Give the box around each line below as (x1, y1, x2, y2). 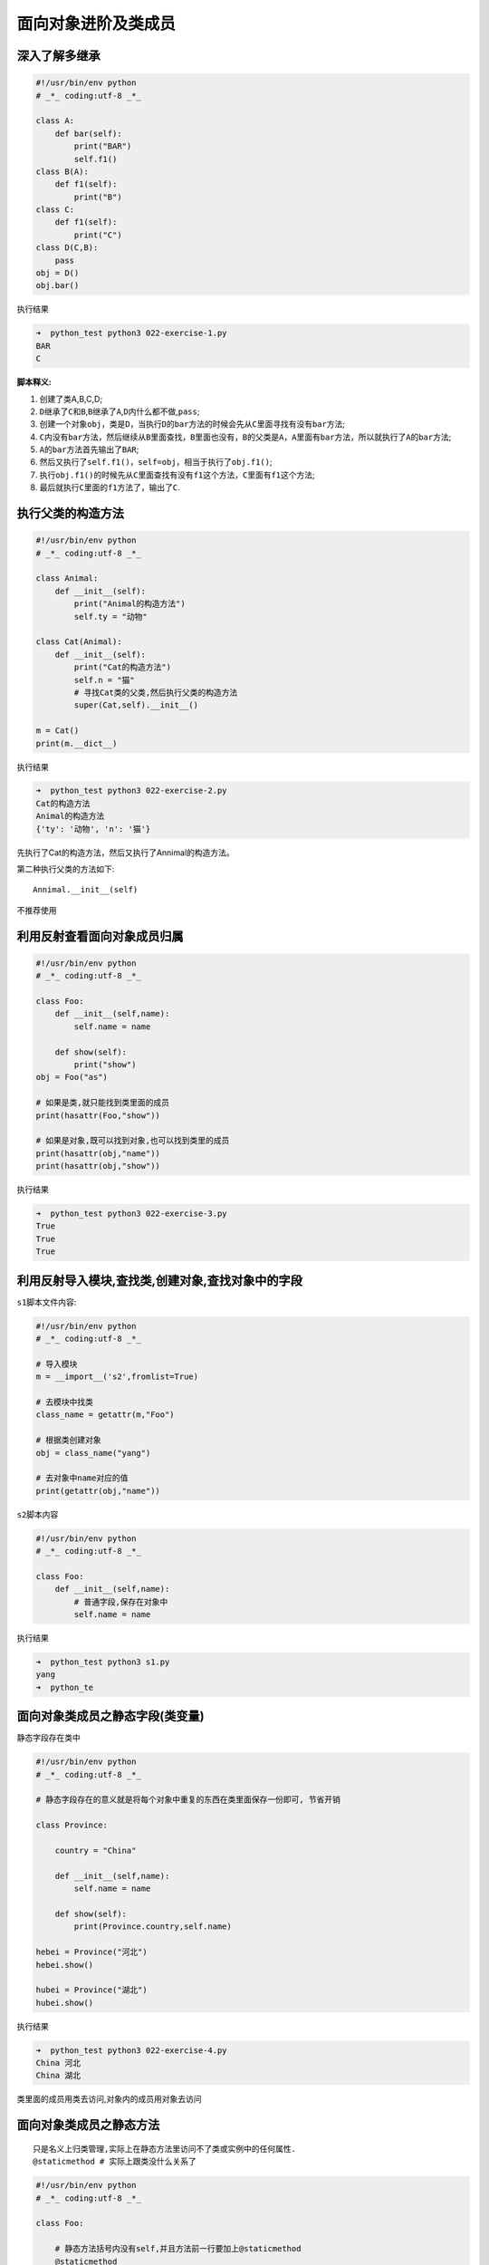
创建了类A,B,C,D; (39, 393, 103, 404)
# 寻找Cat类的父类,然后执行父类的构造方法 (73, 687, 238, 698)
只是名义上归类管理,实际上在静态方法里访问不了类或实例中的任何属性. (33, 2144, 296, 2154)
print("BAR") (73, 141, 132, 151)
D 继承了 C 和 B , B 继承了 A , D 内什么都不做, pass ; (39, 406, 200, 417)
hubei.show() (35, 1998, 94, 2008)
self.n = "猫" (73, 675, 135, 685)
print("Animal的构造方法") (73, 599, 186, 609)
